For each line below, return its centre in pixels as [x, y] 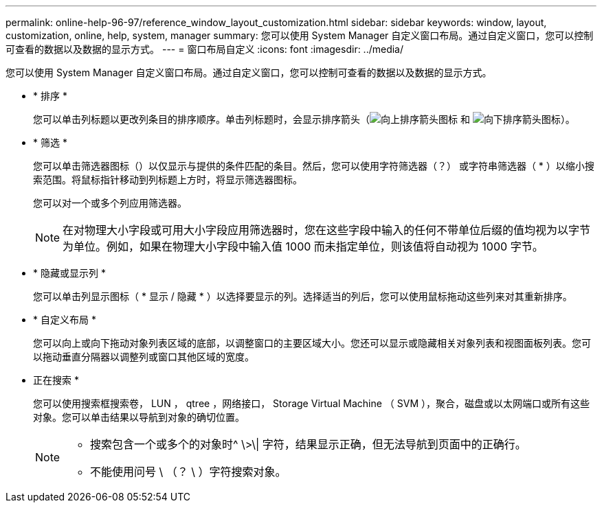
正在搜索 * [56, 380]
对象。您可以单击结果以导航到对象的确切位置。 [139, 417]
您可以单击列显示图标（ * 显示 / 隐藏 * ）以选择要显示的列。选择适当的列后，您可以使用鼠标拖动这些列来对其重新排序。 [303, 296]
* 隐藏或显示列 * [69, 273]
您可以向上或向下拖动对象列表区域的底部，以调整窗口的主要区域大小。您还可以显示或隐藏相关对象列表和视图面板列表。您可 [312, 343]
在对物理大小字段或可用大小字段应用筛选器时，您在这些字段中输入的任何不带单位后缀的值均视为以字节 [327, 230]
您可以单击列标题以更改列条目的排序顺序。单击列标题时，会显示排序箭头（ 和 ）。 [304, 119]
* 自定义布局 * [65, 320]
